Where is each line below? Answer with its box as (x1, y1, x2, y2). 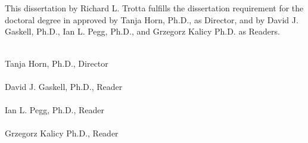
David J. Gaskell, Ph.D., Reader (5, 80, 123, 92)
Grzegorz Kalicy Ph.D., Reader (5, 127, 119, 139)
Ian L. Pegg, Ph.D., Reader (5, 103, 105, 116)
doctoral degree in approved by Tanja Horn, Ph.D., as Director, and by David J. (5, 13, 298, 26)
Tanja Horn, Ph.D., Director (5, 57, 108, 69)
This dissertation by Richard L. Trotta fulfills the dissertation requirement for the (5, 2, 304, 14)
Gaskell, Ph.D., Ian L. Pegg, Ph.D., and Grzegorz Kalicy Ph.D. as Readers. (5, 25, 280, 38)
